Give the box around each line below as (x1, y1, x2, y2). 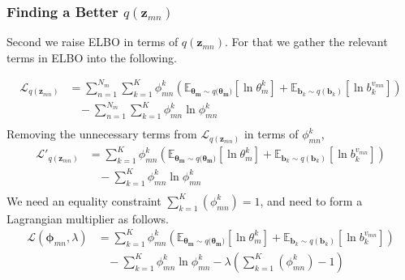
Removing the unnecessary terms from (6, 125, 197, 142)
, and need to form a (260, 192, 363, 209)
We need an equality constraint (6, 192, 162, 209)
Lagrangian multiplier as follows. (6, 210, 169, 227)
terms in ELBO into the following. (6, 49, 177, 66)
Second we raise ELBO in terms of (6, 33, 179, 50)
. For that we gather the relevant (225, 33, 388, 50)
